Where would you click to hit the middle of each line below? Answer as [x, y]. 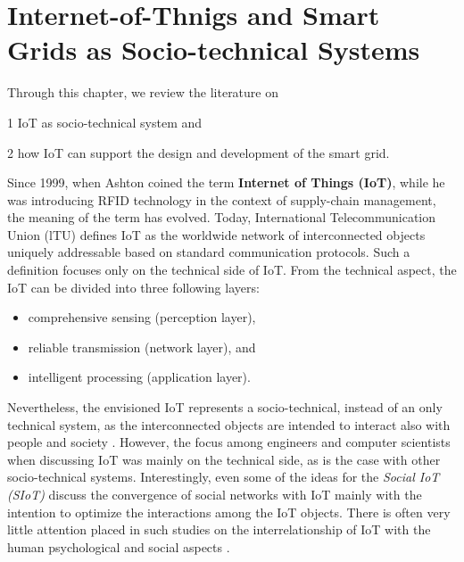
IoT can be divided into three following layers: [133, 287]
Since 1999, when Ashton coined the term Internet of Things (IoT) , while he [226, 182]
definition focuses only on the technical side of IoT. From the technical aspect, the [232, 270]
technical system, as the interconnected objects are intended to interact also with [229, 424]
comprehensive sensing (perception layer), [142, 317]
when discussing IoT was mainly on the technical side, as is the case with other [224, 459]
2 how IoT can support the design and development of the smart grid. [199, 152]
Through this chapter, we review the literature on [143, 92]
